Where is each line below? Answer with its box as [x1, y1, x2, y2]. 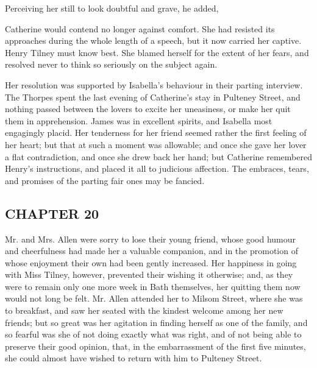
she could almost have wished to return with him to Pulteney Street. [5, 352, 262, 364]
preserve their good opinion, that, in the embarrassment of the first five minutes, [5, 339, 306, 352]
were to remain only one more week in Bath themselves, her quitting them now [5, 280, 301, 292]
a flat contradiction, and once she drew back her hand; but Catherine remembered [5, 150, 312, 163]
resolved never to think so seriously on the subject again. [5, 58, 218, 71]
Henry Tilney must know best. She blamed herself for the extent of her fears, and [5, 46, 309, 58]
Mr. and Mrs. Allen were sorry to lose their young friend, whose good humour [5, 232, 296, 245]
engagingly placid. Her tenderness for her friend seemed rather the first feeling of [5, 126, 307, 139]
